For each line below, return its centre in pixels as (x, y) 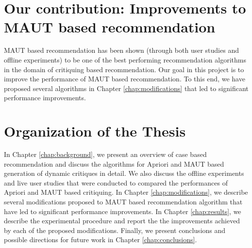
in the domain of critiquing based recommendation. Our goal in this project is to (124, 69)
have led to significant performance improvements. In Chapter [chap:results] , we (123, 211)
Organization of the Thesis (95, 131)
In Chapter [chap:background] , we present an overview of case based (105, 154)
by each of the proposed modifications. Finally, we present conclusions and (115, 230)
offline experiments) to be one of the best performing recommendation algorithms (125, 59)
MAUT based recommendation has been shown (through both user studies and (121, 50)
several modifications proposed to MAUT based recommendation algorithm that (123, 201)
